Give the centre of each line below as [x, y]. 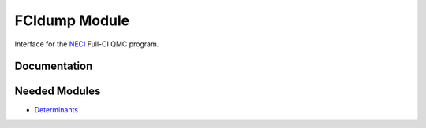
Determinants [56, 110]
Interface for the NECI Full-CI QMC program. [87, 44]
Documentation [54, 66]
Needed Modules [58, 91]
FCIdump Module [72, 20]
